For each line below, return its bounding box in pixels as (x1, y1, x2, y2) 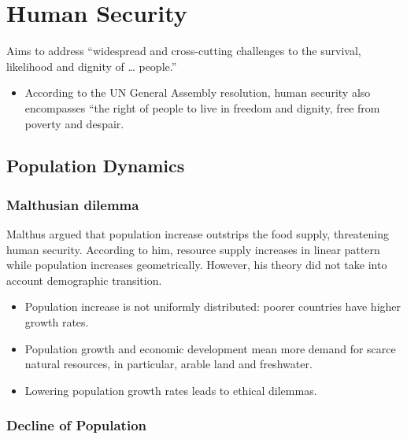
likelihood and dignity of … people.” (6, 57, 177, 74)
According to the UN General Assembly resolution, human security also (24, 84, 371, 101)
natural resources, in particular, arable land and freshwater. (24, 356, 313, 372)
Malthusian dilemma (6, 194, 139, 214)
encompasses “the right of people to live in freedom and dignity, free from (24, 99, 380, 116)
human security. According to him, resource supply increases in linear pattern (6, 241, 380, 257)
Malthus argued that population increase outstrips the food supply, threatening (6, 226, 389, 242)
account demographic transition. (6, 271, 162, 288)
